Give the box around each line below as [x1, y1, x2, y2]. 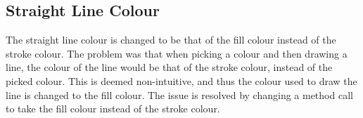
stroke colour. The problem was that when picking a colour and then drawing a [6, 46, 348, 60]
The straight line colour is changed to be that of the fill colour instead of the [6, 32, 336, 47]
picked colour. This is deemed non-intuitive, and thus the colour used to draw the [6, 73, 357, 88]
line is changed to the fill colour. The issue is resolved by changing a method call [6, 87, 353, 102]
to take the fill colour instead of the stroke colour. [6, 101, 220, 116]
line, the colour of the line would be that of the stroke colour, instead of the [6, 60, 333, 74]
